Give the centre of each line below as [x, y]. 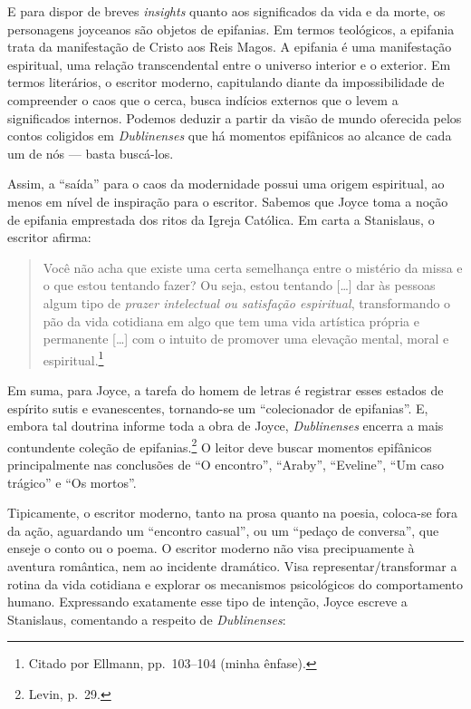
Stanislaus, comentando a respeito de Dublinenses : [147, 619]
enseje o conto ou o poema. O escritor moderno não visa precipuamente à [211, 548]
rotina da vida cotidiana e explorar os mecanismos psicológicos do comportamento [235, 583]
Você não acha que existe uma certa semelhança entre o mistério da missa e [253, 267]
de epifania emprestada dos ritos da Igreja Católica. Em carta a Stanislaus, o [221, 219]
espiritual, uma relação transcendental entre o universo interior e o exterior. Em [229, 64]
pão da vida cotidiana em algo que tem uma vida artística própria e [231, 321]
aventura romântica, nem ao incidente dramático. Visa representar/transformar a [232, 565]
